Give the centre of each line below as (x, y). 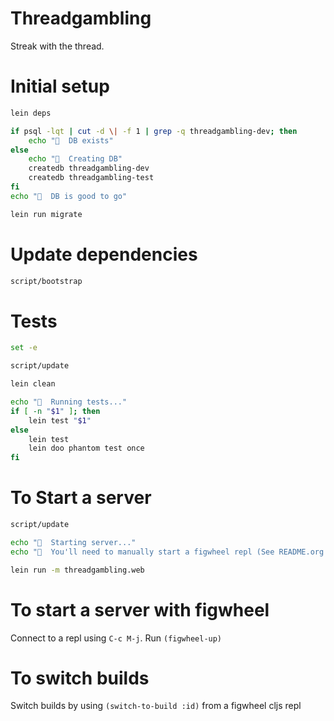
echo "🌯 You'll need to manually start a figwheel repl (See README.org (167, 552)
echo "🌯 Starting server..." (73, 542)
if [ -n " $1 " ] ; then (55, 411)
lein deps (31, 113)
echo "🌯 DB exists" (71, 140)
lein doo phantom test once (86, 448)
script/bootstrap (46, 281)
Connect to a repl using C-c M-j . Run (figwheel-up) (116, 638)
